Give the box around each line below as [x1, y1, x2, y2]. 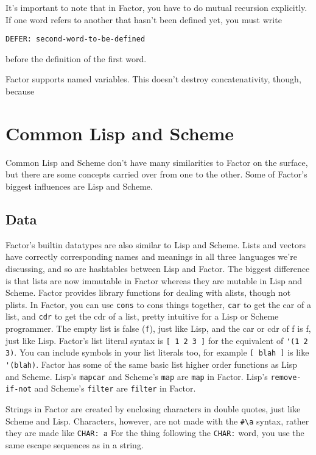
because [5, 85, 35, 98]
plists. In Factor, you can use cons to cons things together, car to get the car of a [5, 298, 311, 310]
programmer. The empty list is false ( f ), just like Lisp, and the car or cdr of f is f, [5, 322, 311, 335]
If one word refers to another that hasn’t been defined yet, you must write [5, 13, 282, 26]
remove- [270, 373, 301, 382]
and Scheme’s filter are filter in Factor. [34, 382, 196, 395]
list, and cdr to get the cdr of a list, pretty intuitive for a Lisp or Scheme [5, 310, 279, 323]
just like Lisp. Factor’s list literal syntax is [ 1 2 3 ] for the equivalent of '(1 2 [5, 334, 308, 346]
